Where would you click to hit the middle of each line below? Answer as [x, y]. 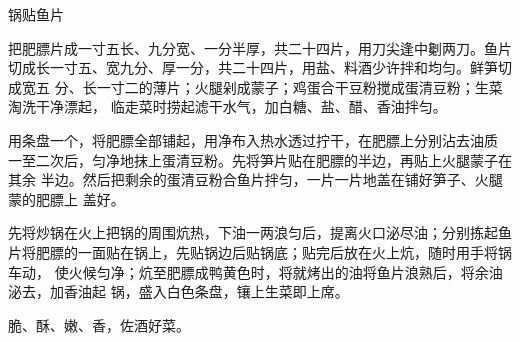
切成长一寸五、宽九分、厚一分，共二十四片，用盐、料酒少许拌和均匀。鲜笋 [253, 67]
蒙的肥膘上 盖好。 [66, 198]
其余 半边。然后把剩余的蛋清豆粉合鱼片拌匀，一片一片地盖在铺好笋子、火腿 [255, 179]
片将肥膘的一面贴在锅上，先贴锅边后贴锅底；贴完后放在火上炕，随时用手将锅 [260, 251]
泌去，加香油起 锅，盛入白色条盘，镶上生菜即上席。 [178, 291]
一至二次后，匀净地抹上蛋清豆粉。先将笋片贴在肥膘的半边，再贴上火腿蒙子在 [260, 159]
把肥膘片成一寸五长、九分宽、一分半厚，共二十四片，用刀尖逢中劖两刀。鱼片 [260, 47]
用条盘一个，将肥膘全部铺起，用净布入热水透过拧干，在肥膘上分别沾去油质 [253, 139]
